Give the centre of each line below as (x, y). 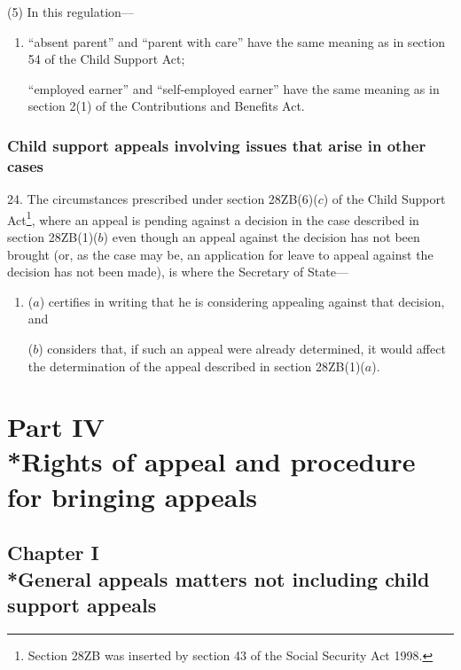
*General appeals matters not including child (219, 578)
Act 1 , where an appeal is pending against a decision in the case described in (213, 218)
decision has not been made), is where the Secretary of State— (178, 272)
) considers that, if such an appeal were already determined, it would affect (242, 348)
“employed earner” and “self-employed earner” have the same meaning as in (234, 88)
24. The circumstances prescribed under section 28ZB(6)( (163, 199)
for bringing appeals (133, 496)
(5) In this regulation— (70, 12)
